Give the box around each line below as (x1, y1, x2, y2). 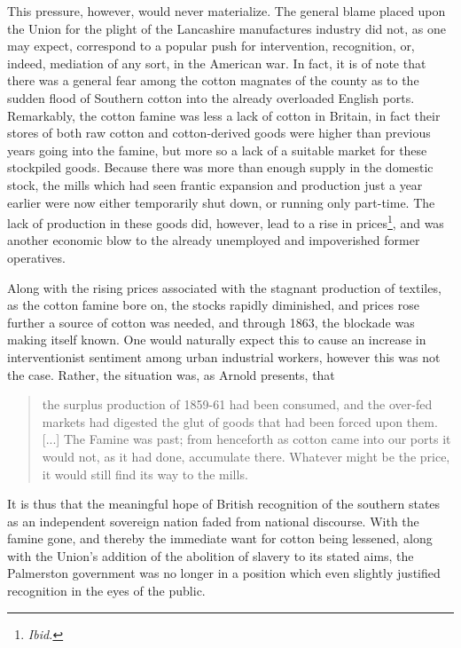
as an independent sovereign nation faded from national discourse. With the (7, 511, 419, 530)
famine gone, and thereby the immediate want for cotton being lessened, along (7, 529, 433, 548)
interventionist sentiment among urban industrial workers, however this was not (7, 347, 441, 366)
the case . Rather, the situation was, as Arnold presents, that (7, 365, 335, 383)
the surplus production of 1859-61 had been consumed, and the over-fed (42, 395, 433, 414)
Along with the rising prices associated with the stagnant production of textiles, (7, 278, 441, 296)
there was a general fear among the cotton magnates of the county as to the (7, 71, 419, 90)
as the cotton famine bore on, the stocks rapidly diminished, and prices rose (7, 296, 419, 314)
